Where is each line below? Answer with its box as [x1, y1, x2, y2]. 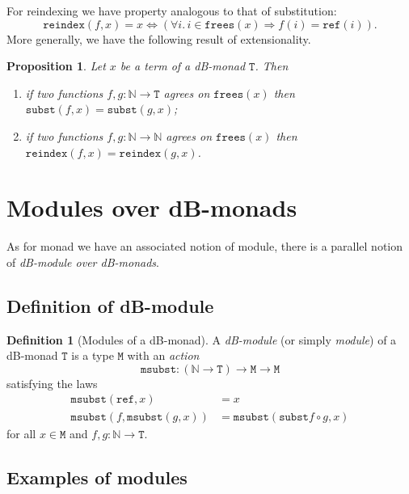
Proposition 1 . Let [6, 57, 106, 74]
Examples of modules [6, 464, 188, 489]
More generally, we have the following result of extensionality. [6, 30, 311, 47]
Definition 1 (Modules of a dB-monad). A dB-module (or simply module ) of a [6, 331, 397, 348]
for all [6, 424, 36, 441]
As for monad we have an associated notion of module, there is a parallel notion [6, 238, 403, 255]
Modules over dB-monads [6, 191, 297, 224]
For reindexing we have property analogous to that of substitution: [6, 2, 337, 19]
